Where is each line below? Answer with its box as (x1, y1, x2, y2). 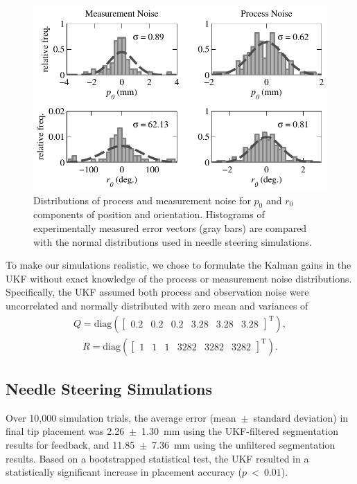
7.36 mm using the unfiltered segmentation (152, 438, 336, 452)
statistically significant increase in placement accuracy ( (6, 465, 243, 479)
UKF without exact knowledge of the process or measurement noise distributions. (6, 271, 352, 285)
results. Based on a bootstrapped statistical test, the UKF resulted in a (6, 451, 309, 465)
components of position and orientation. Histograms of (33, 207, 265, 222)
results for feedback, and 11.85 (6, 438, 135, 452)
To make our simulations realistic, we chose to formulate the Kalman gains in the (6, 258, 351, 272)
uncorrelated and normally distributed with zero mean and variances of (6, 298, 308, 312)
